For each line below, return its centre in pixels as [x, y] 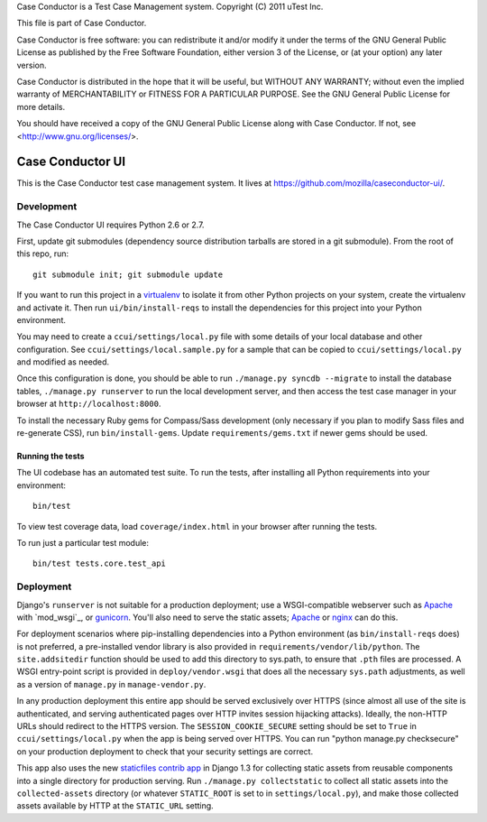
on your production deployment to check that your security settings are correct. [165, 751]
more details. [41, 106]
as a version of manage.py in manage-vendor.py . [111, 684]
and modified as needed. [63, 362]
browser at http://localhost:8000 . [89, 404]
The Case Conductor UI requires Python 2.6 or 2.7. [110, 225]
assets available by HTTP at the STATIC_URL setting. [115, 806]
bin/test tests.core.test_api [100, 563]
